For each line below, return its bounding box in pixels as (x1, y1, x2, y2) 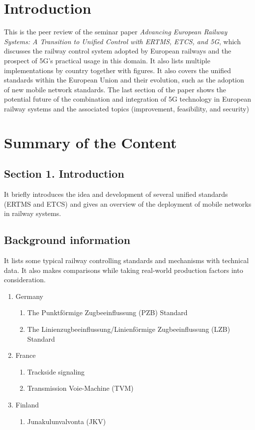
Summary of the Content (4, 132, 177, 152)
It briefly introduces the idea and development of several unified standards (4, 189, 228, 199)
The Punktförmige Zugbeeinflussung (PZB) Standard (27, 307, 188, 318)
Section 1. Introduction (4, 166, 124, 181)
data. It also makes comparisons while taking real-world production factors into (4, 265, 243, 275)
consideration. (4, 274, 46, 285)
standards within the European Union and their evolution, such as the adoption (4, 75, 244, 85)
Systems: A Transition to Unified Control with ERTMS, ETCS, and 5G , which (4, 36, 241, 46)
